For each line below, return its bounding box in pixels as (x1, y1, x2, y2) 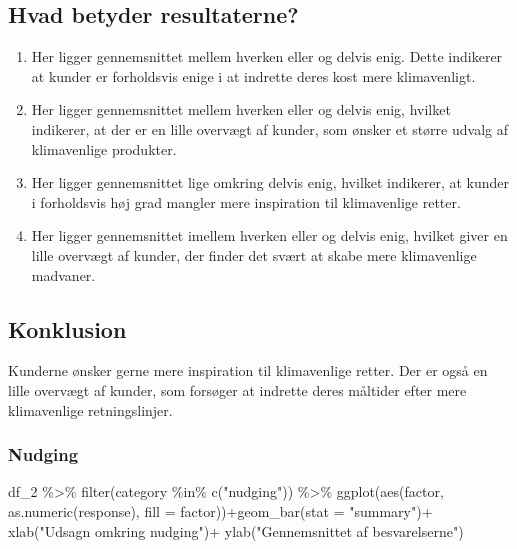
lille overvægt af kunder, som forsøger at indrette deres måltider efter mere (8, 379, 467, 400)
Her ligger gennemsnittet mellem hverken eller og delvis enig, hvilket (31, 99, 451, 120)
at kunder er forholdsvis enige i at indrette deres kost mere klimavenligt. (31, 65, 476, 86)
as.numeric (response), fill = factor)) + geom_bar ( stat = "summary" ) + (8, 500, 433, 521)
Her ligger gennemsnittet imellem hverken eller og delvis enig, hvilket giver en (31, 225, 508, 246)
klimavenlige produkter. (31, 138, 177, 159)
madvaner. (31, 264, 96, 285)
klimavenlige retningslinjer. (8, 399, 173, 420)
